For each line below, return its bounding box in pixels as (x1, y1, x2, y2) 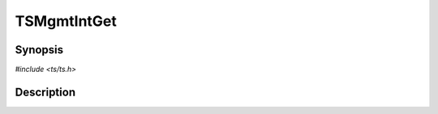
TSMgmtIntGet (15, 12, 118, 30)
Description (15, 85, 76, 99)
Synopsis (15, 43, 64, 57)
